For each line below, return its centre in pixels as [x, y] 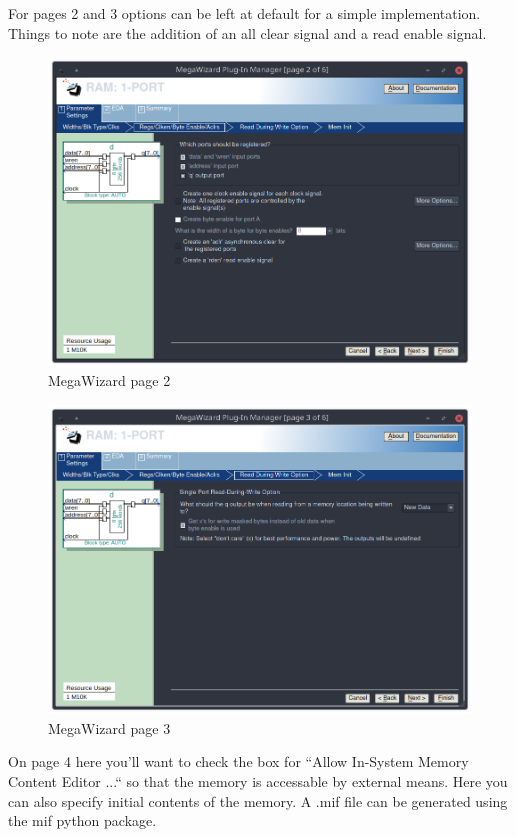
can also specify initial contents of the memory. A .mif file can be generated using [258, 800]
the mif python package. [82, 820]
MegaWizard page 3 [109, 727]
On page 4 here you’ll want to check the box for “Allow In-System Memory [238, 761]
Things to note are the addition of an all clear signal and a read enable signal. [247, 32]
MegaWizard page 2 [109, 380]
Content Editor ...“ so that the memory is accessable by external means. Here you [258, 780]
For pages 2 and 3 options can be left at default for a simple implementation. [244, 13]
